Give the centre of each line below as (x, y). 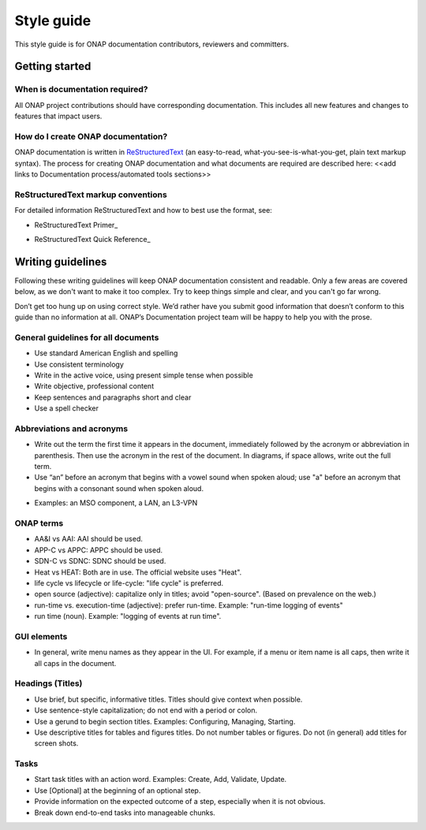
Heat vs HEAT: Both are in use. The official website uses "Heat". (138, 572)
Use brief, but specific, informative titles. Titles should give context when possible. (168, 699)
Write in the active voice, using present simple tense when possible (144, 375)
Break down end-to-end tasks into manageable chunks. (125, 813)
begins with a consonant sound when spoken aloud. (119, 488)
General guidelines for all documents (87, 337)
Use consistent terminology (79, 364)
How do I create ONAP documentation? (91, 136)
